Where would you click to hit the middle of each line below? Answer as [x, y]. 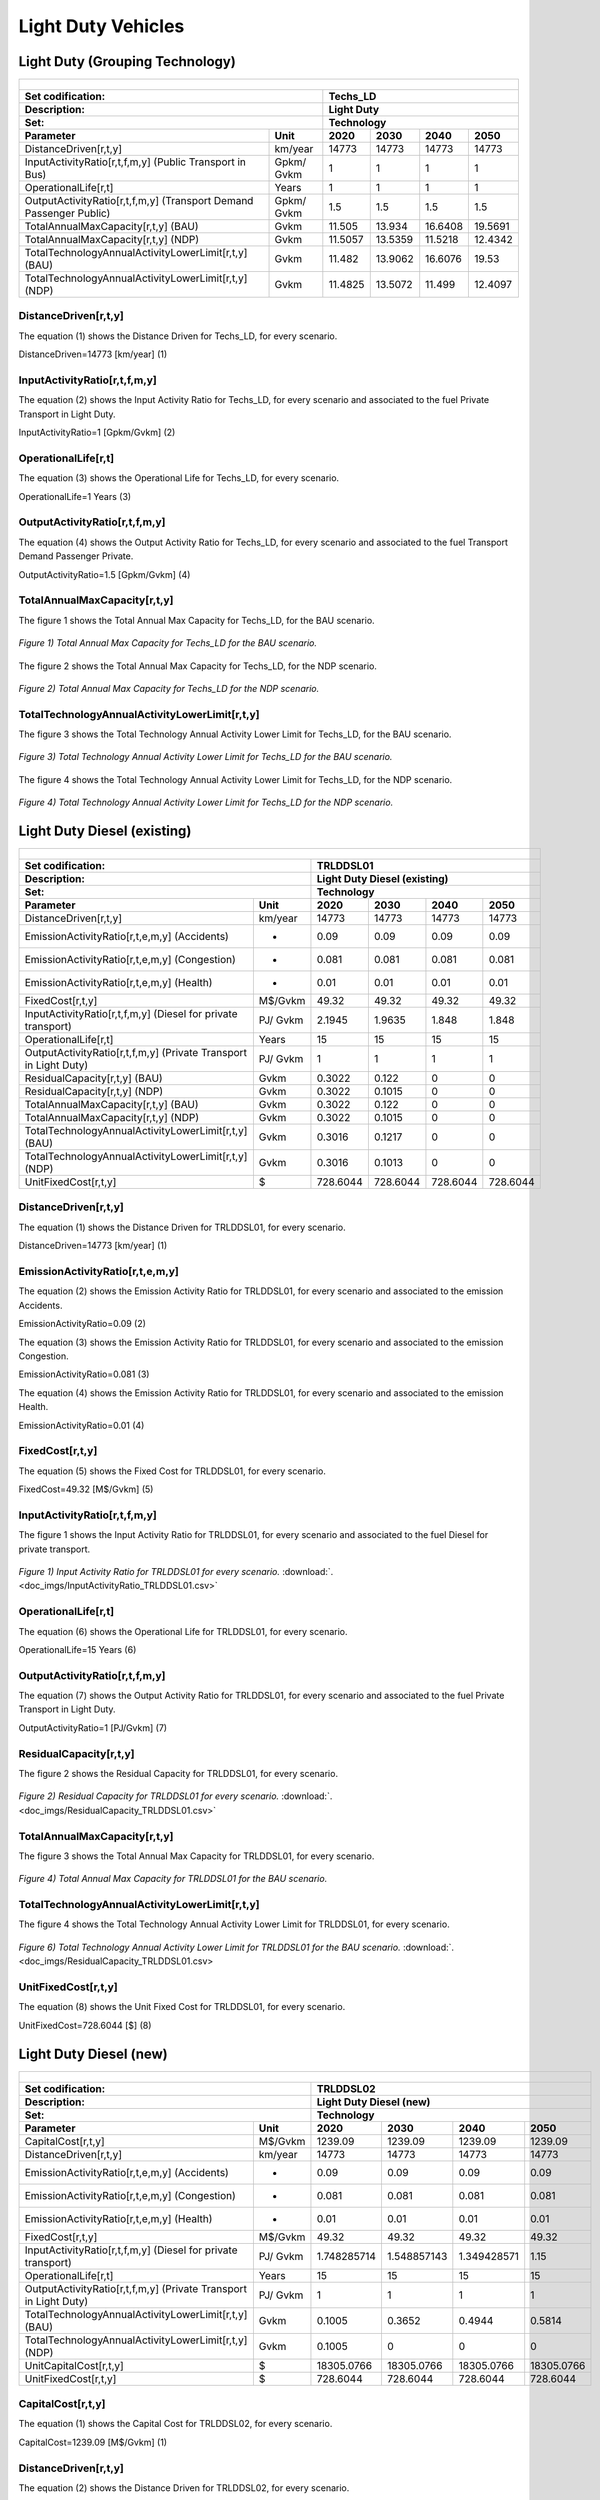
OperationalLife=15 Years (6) [77, 1649]
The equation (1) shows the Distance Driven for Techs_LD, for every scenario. [178, 336]
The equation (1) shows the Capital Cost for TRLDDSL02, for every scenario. [175, 2424]
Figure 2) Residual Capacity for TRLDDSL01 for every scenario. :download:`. [175, 1796]
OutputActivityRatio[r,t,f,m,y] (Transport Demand [139, 201]
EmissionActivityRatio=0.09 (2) [82, 1324]
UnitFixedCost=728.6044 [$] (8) [85, 2025]
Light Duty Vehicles [101, 26]
